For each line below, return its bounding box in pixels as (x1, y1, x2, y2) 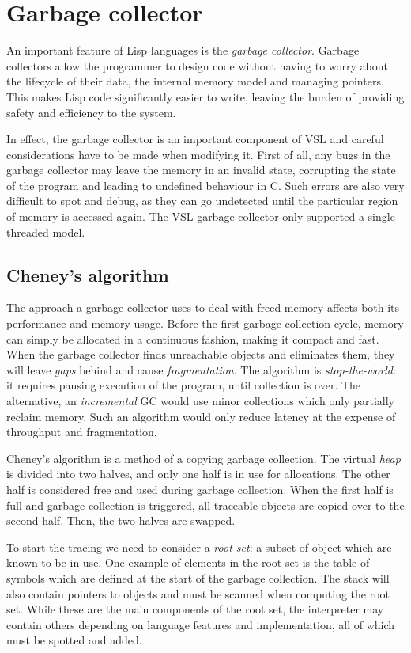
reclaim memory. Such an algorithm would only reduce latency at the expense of (6, 408, 396, 424)
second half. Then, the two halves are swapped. (6, 512, 236, 529)
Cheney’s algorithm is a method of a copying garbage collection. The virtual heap (6, 450, 401, 466)
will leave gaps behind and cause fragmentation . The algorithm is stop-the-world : (6, 361, 396, 378)
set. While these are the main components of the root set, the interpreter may (6, 601, 384, 617)
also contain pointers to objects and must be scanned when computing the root (6, 585, 390, 602)
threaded (6, 223, 49, 240)
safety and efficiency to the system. (6, 104, 176, 120)
